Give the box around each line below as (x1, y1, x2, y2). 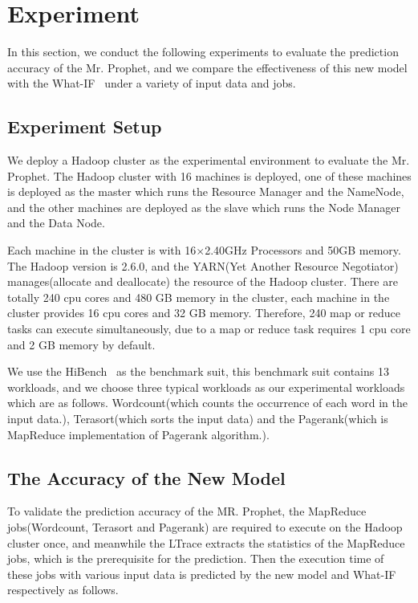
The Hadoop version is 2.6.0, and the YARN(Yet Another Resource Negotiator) (7, 257, 399, 274)
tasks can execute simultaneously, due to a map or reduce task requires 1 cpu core (7, 320, 411, 337)
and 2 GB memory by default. (7, 336, 156, 352)
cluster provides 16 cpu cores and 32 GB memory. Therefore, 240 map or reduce (7, 304, 401, 321)
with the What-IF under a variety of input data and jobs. (7, 75, 296, 92)
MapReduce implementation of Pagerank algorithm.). (7, 426, 270, 442)
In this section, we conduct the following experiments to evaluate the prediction (7, 43, 399, 60)
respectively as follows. (7, 581, 119, 598)
